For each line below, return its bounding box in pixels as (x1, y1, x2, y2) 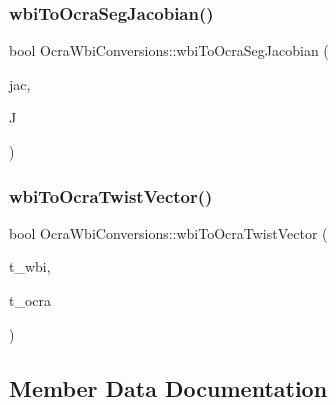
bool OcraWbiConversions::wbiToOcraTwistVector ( (9, 222, 328, 243)
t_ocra (9, 290, 52, 310)
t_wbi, (9, 256, 51, 277)
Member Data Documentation (9, 372, 328, 403)
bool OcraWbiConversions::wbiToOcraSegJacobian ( (9, 40, 329, 61)
